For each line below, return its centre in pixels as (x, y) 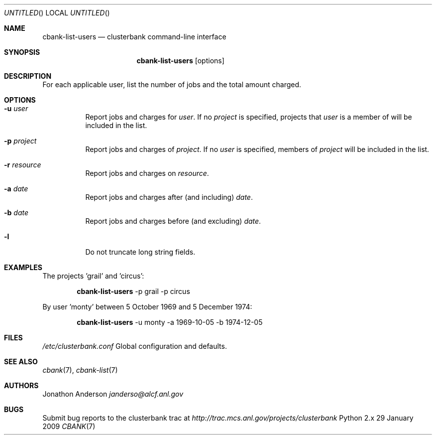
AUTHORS (21, 385)
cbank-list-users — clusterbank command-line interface (134, 37)
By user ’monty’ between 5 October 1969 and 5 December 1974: (147, 307)
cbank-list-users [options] (180, 61)
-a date (16, 189)
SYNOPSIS (22, 52)
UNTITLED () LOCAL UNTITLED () (57, 13)
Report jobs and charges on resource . (147, 173)
